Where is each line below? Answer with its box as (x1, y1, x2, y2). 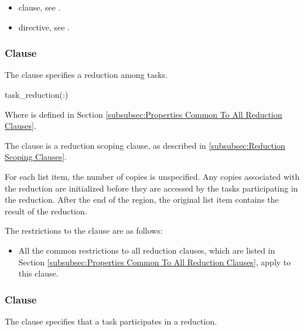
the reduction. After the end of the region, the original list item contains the (5, 193, 279, 206)
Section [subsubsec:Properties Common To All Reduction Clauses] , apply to (18, 255, 291, 268)
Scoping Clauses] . (5, 151, 67, 163)
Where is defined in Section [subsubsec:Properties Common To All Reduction (5, 108, 282, 120)
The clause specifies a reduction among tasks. (5, 69, 168, 81)
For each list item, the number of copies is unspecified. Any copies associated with (5, 170, 300, 182)
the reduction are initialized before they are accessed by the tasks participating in (5, 182, 298, 194)
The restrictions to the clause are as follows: (5, 224, 163, 237)
